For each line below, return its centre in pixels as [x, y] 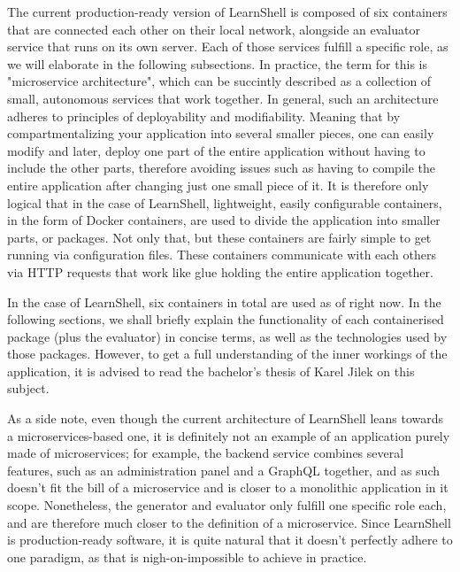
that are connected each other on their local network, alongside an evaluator [214, 29]
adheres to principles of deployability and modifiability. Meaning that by [204, 116]
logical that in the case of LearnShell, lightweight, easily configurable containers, [225, 202]
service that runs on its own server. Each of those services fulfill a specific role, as [228, 46]
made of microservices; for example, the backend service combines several [206, 453]
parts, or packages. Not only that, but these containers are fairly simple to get [219, 237]
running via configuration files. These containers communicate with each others [222, 255]
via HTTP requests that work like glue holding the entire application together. [220, 271]
